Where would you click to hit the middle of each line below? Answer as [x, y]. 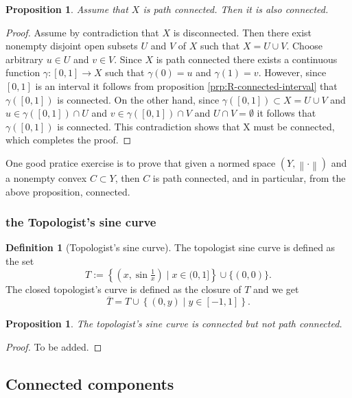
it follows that [286, 113]
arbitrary [24, 59]
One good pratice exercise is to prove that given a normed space [141, 162]
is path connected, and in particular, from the [249, 177]
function [23, 72]
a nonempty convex [46, 177]
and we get [276, 289]
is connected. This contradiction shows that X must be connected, [196, 126]
